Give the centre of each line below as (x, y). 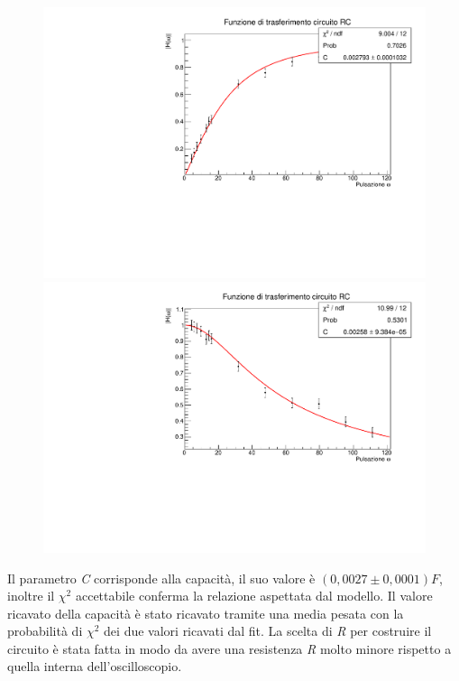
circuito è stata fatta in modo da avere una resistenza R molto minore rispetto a (229, 648)
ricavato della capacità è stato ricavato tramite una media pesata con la (206, 613)
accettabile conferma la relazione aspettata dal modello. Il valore (254, 596)
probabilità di (45, 631)
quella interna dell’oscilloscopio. (95, 666)
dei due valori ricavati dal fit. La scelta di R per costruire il (268, 631)
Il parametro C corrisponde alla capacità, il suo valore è (161, 578)
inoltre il (31, 596)
